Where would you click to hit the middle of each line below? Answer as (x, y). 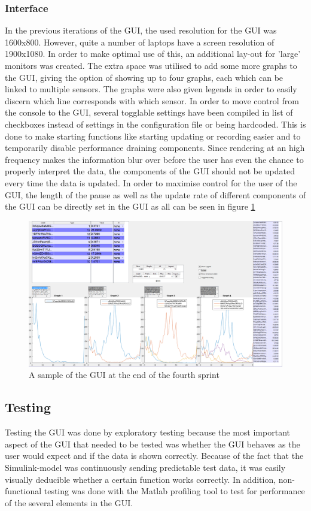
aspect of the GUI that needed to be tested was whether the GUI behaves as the (153, 444)
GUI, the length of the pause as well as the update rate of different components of (155, 194)
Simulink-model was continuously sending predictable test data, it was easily (145, 467)
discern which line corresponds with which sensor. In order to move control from (152, 100)
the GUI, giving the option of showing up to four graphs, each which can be (144, 77)
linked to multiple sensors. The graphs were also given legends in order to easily (151, 89)
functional (23, 491)
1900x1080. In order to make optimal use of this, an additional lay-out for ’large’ (153, 54)
